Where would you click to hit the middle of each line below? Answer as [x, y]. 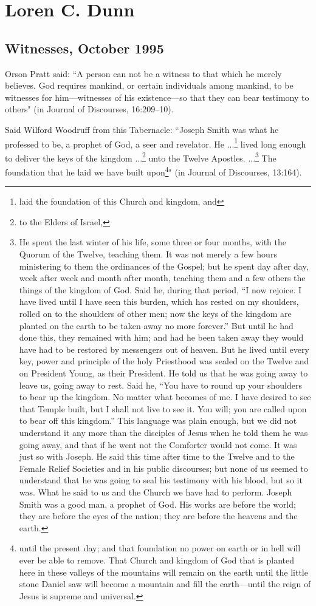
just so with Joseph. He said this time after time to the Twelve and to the [157, 456]
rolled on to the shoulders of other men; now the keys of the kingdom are [155, 314]
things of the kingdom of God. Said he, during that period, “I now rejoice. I [160, 289]
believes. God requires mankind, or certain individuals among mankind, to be [149, 85]
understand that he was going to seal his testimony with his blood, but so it [161, 480]
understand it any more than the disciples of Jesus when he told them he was [163, 432]
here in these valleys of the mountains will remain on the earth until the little [163, 572]
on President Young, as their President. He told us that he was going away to [163, 373]
